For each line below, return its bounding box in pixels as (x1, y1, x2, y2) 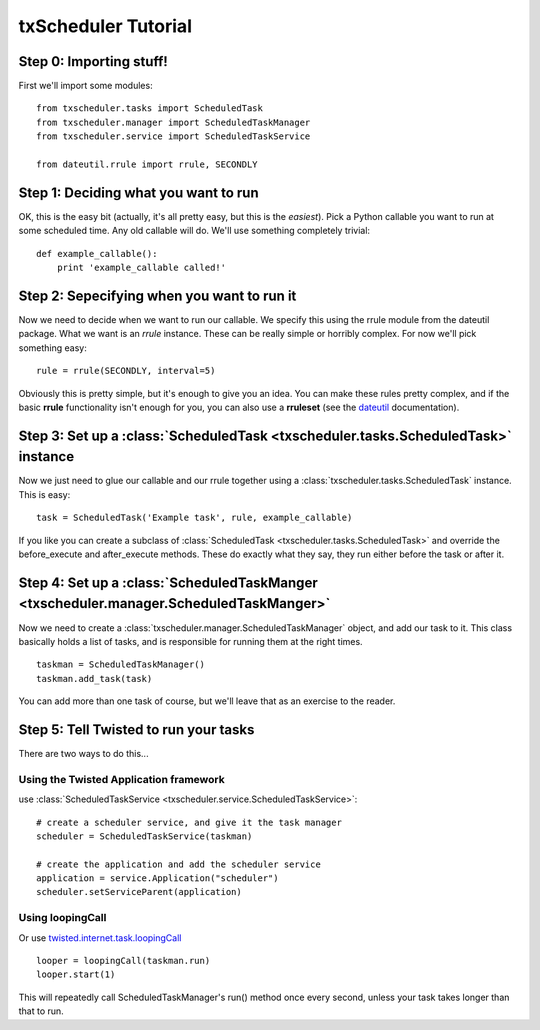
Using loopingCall (18, 911, 107, 925)
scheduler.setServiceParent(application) (36, 886, 242, 898)
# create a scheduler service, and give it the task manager (36, 816, 342, 828)
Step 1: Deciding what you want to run (18, 184, 259, 201)
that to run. (18, 1005, 64, 1017)
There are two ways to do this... (18, 747, 149, 759)
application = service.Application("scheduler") (36, 873, 279, 884)
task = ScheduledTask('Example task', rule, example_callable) (36, 512, 353, 524)
